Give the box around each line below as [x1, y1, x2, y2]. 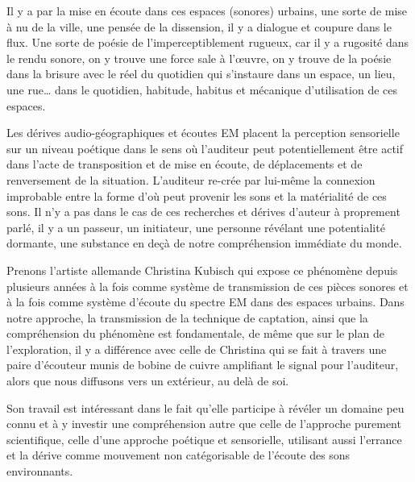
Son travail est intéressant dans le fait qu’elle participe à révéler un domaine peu [6, 399, 405, 416]
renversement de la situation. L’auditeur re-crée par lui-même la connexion [6, 171, 376, 188]
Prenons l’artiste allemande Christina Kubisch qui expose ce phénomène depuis [6, 261, 398, 278]
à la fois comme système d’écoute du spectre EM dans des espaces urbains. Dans [6, 293, 405, 310]
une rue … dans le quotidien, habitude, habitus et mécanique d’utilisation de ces [6, 81, 398, 98]
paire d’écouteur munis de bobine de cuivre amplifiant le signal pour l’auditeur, [6, 356, 399, 373]
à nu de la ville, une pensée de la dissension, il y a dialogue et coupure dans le [6, 18, 392, 35]
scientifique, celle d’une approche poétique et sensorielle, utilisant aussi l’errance [6, 430, 402, 447]
